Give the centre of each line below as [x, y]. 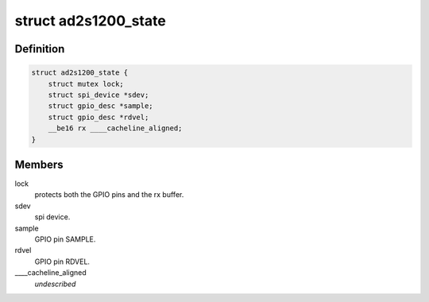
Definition [40, 49]
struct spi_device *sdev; [99, 95]
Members [39, 164]
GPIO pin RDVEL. [62, 261]
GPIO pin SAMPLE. [65, 239]
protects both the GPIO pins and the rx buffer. [109, 195]
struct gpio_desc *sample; [101, 106]
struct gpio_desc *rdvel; [99, 117]
